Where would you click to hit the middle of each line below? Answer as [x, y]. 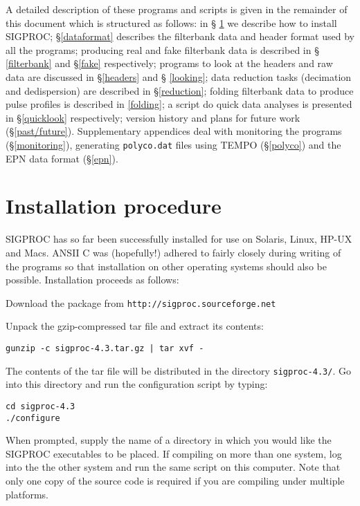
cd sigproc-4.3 [40, 406]
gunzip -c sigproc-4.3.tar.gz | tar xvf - [105, 348]
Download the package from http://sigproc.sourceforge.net [141, 302]
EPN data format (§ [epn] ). [62, 158]
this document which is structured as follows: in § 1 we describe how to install [171, 22]
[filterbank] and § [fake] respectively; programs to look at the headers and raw [169, 63]
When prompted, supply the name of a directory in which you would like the [169, 440]
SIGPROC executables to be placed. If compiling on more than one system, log [174, 453]
